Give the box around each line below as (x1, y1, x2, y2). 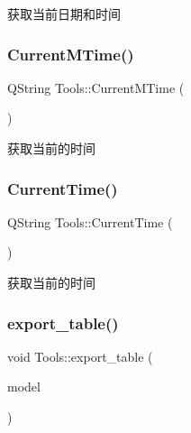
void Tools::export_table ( (7, 346, 153, 365)
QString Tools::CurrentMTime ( (7, 78, 185, 97)
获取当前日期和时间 (7, 5, 121, 23)
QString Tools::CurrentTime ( (7, 212, 173, 231)
